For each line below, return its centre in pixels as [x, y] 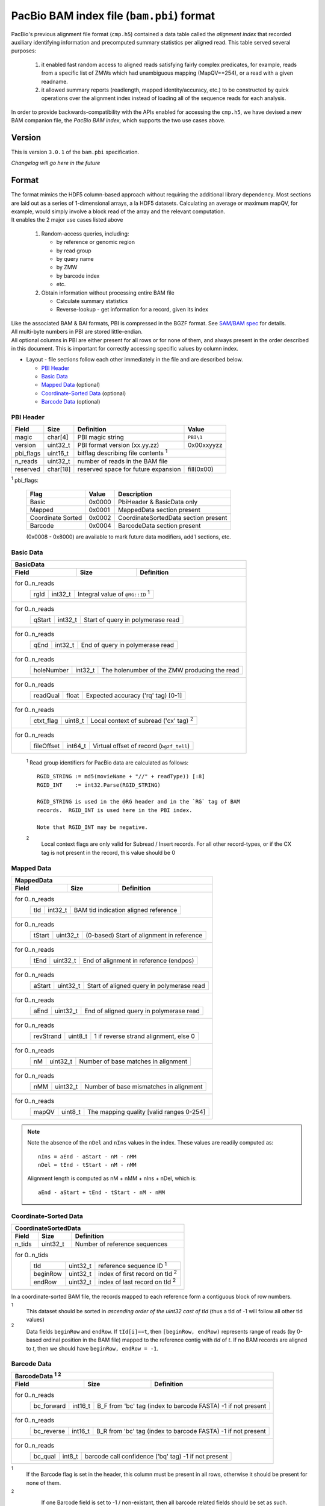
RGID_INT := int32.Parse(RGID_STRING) [99, 785]
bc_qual [45, 1457]
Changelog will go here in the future [56, 163]
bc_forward [50, 1406]
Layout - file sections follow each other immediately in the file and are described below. [135, 360]
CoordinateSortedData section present [173, 518]
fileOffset [47, 746]
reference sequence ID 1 [133, 1265]
